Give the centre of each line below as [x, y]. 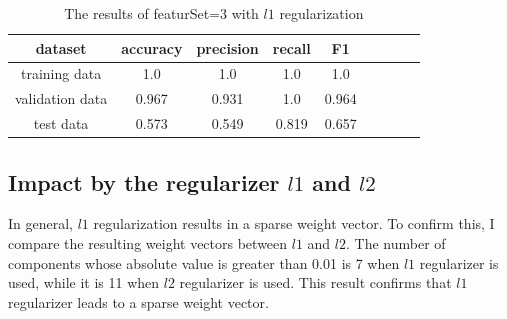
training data [61, 73]
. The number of [396, 243]
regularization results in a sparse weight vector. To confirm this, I [294, 223]
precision [227, 47]
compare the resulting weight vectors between [148, 243]
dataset [61, 47]
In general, [40, 223]
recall [291, 47]
